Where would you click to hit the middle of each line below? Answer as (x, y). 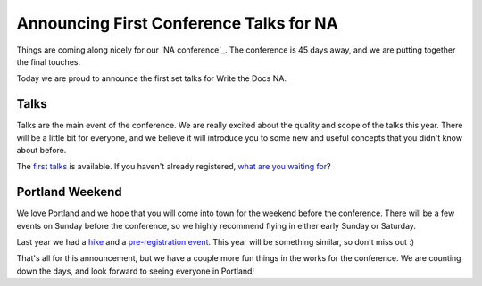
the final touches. (48, 61)
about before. (42, 151)
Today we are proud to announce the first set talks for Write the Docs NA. (152, 78)
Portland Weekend (69, 192)
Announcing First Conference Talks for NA (177, 23)
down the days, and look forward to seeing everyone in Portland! (135, 271)
